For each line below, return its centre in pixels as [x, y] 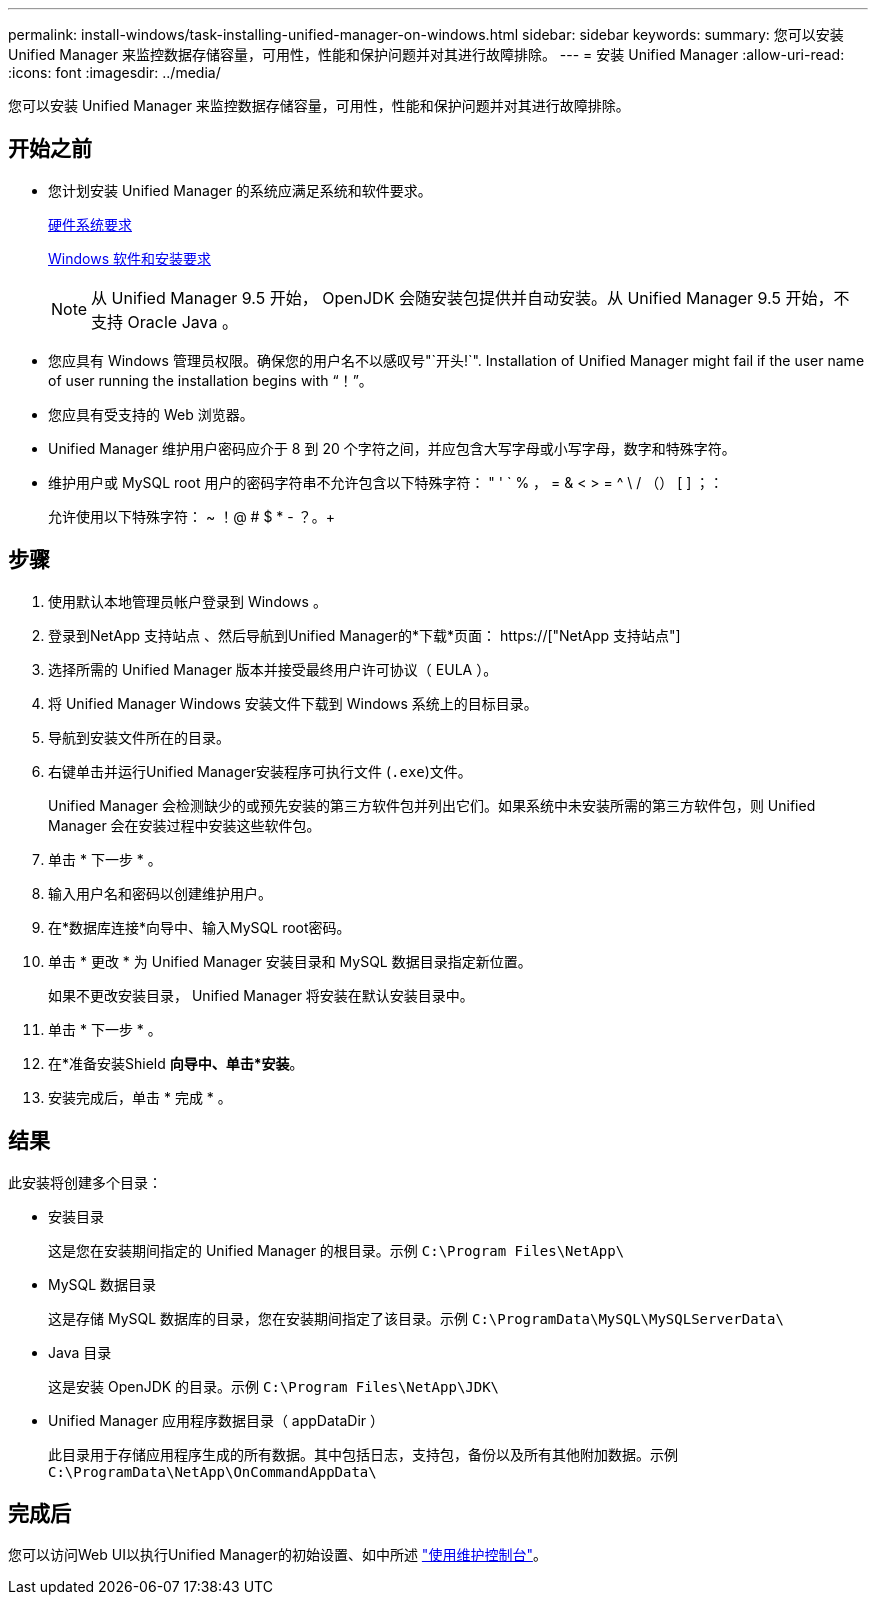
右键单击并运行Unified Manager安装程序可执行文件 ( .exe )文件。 [260, 771]
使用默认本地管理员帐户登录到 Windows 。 [187, 601]
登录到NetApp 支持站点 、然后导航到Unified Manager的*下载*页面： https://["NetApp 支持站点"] [364, 635]
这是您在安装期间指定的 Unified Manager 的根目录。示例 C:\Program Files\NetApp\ [336, 1250]
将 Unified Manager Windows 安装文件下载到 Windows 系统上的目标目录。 [293, 703]
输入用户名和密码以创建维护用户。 [160, 893]
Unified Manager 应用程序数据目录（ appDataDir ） [216, 1420]
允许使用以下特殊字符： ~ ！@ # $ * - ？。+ [191, 516]
